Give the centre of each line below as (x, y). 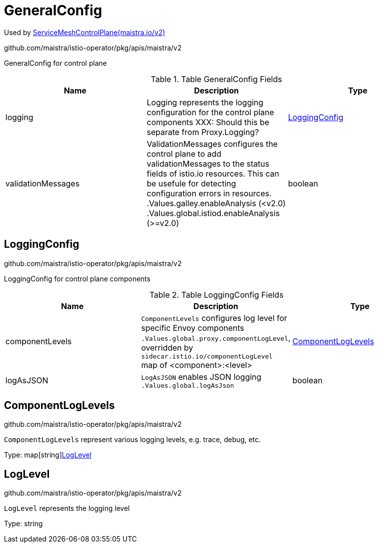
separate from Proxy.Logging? (203, 132)
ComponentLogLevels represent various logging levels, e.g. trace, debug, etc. (132, 440)
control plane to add (184, 154)
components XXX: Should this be (208, 122)
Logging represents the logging (205, 102)
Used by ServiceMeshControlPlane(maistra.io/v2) (85, 32)
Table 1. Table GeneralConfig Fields (216, 79)
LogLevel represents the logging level (67, 508)
